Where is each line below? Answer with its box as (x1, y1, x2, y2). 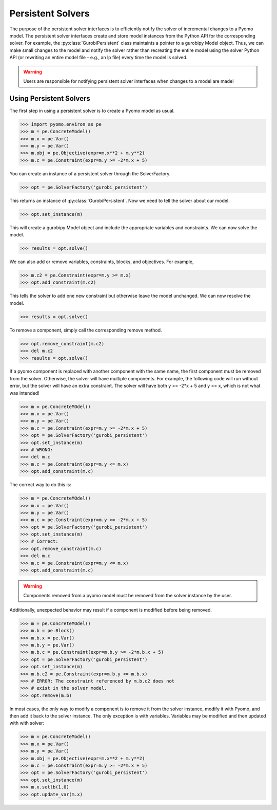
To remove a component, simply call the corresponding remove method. (9, 327, 162, 333)
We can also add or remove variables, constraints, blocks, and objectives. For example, (9, 259, 194, 265)
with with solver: (9, 720, 45, 726)
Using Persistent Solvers (9, 94, 91, 103)
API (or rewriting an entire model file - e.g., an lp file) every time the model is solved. (9, 54, 188, 61)
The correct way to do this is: (9, 482, 72, 488)
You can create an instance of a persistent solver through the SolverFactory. (9, 170, 171, 177)
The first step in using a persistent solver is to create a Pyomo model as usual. (9, 107, 175, 114)
